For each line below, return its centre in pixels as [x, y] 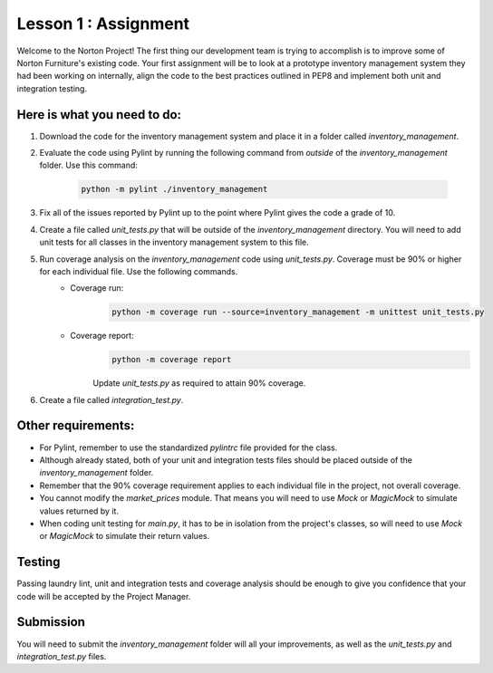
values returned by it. [79, 511]
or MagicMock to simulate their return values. [125, 536]
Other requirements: [76, 426]
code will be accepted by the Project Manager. [104, 596]
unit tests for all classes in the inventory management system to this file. [174, 242]
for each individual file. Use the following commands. [139, 271]
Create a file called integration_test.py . [111, 399]
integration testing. [52, 88]
